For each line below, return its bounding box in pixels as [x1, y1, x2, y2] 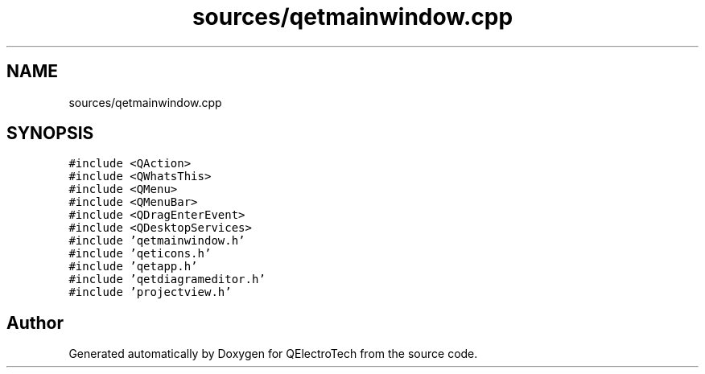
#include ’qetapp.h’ [68, 260, 198, 273]
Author [6, 312, 64, 333]
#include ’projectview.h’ [68, 286, 232, 299]
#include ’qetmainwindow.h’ [68, 234, 245, 248]
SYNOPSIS [6, 123, 94, 144]
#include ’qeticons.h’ [68, 247, 212, 261]
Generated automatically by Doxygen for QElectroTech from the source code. [68, 347, 478, 361]
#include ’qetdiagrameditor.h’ [68, 273, 266, 286]
